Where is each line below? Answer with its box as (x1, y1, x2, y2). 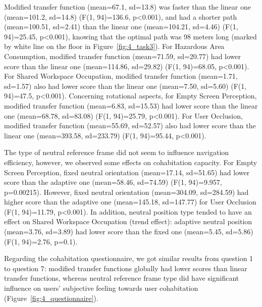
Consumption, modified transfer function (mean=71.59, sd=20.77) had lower (4, 50, 241, 61)
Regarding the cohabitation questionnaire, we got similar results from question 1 (4, 253, 253, 264)
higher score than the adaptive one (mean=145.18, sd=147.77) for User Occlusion (4, 196, 256, 207)
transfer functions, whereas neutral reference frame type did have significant (4, 273, 239, 283)
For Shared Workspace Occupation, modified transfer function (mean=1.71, (4, 71, 238, 81)
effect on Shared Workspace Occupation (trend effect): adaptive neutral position (4, 216, 252, 227)
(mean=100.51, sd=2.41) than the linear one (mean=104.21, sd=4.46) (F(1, (4, 21, 238, 32)
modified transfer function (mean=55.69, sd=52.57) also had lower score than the (4, 120, 256, 131)
